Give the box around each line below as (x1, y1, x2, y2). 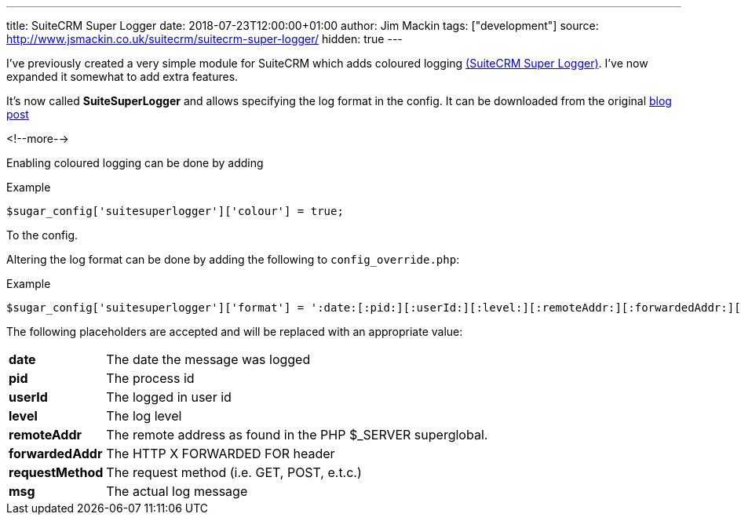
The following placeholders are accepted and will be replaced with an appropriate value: (6, 325, 463, 338)
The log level (106, 408, 182, 424)
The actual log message (106, 483, 248, 499)
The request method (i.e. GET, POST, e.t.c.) (106, 465, 362, 480)
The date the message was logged (106, 352, 311, 367)
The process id (106, 370, 195, 386)
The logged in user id (106, 389, 232, 405)
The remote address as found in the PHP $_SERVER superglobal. (106, 427, 488, 443)
